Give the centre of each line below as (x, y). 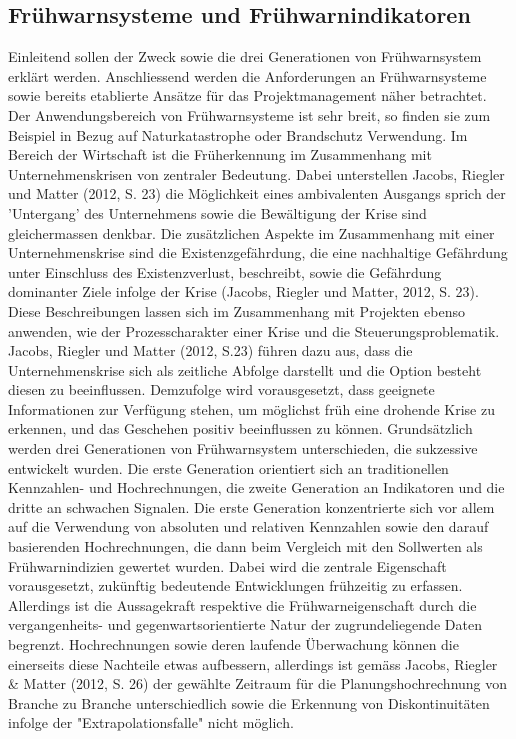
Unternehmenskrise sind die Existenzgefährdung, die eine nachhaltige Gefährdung (258, 252)
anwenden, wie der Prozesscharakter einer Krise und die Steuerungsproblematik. (254, 330)
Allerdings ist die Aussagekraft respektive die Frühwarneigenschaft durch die (242, 604)
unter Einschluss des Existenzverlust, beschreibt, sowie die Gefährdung (225, 271)
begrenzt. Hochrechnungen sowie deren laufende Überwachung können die (233, 644)
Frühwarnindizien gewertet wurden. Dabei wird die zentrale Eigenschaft (227, 565)
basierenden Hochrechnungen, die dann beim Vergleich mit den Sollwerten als (245, 546)
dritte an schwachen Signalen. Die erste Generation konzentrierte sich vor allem (251, 506)
